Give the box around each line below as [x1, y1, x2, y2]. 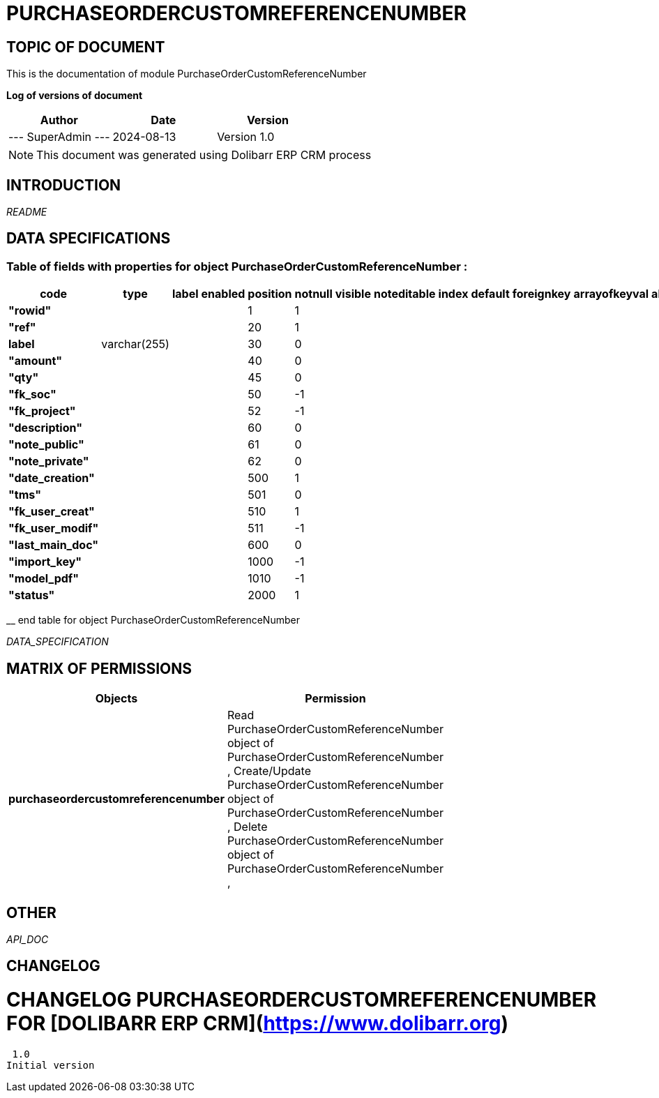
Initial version [6, 1059, 95, 1071]
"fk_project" [8, 404, 76, 419]
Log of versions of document [6, 89, 143, 102]
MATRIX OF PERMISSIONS [6, 659, 192, 677]
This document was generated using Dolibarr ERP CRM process [36, 148, 372, 163]
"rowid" [8, 303, 52, 318]
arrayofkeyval [573, 287, 649, 301]
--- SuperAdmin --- [8, 130, 110, 144]
